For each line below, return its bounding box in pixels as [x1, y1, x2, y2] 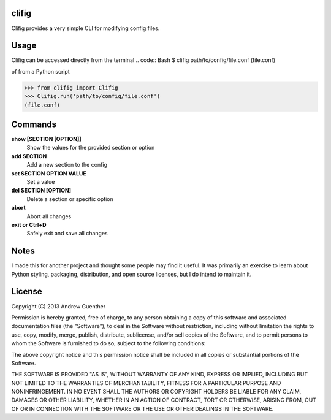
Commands [11, 119, 57, 129]
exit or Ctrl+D [11, 221, 47, 228]
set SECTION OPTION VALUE [11, 169, 87, 177]
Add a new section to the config [26, 161, 107, 169]
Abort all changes [26, 212, 72, 220]
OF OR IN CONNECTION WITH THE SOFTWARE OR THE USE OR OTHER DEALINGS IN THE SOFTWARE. [11, 405, 274, 412]
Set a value [26, 178, 55, 186]
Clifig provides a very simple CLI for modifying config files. [11, 25, 160, 32]
